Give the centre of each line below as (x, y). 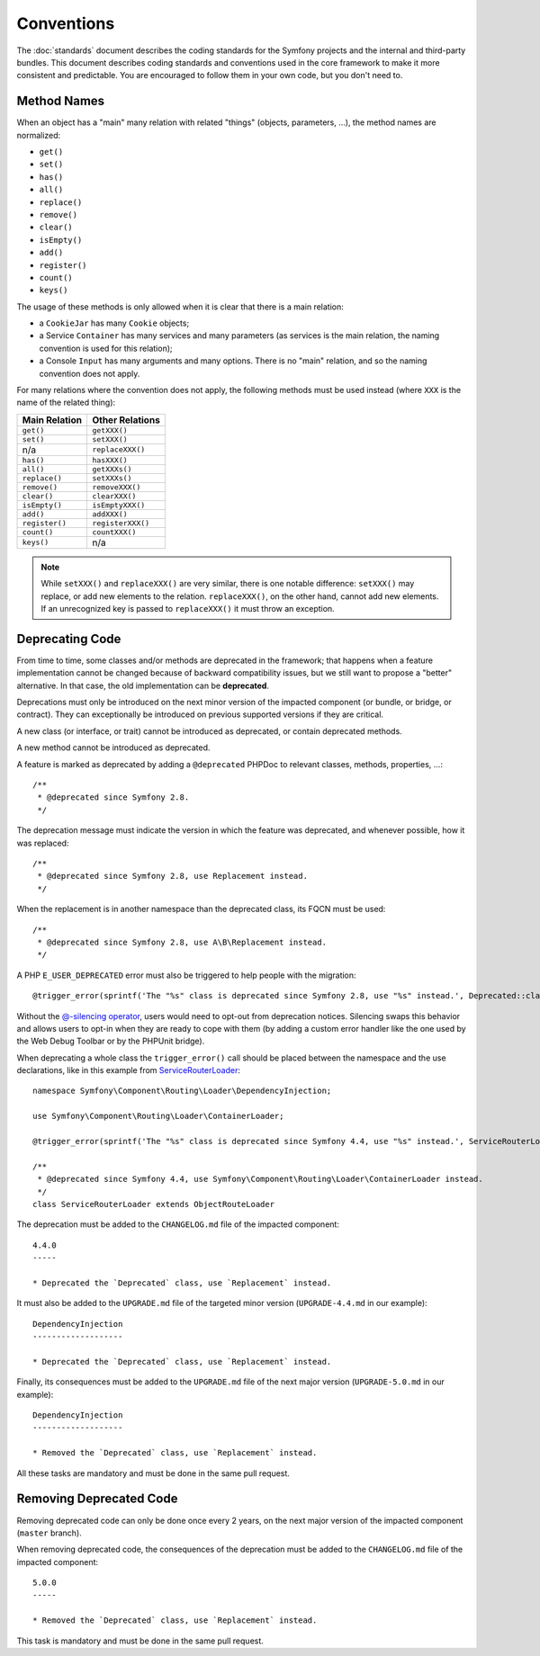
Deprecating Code (69, 639)
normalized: (39, 135)
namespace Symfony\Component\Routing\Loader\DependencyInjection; (182, 1091)
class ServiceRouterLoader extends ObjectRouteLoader (153, 1204)
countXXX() (114, 532)
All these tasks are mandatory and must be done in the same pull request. (153, 1473)
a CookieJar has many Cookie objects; (114, 323)
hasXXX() (109, 460)
